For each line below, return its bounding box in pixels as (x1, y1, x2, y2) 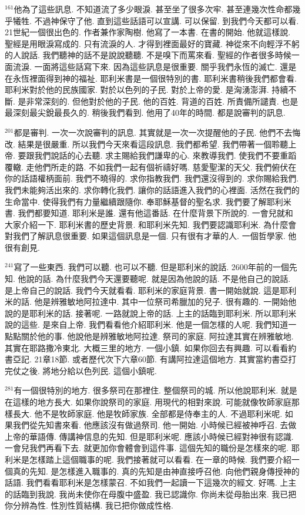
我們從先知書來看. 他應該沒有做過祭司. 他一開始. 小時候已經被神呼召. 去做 (12, 419, 297, 431)
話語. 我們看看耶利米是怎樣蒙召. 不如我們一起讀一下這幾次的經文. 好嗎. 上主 (5, 476, 297, 489)
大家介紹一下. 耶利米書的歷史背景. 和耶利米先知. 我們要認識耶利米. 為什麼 (5, 218, 289, 230)
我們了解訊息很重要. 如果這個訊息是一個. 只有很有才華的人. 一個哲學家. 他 (12, 230, 297, 242)
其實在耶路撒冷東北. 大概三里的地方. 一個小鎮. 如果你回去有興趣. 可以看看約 (5, 341, 297, 354)
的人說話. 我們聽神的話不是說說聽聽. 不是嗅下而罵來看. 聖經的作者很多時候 (5, 49, 291, 61)
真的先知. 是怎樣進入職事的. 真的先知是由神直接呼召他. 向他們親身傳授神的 (12, 464, 300, 477)
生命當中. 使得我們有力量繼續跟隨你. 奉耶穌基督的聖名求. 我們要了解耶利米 (5, 195, 291, 207)
